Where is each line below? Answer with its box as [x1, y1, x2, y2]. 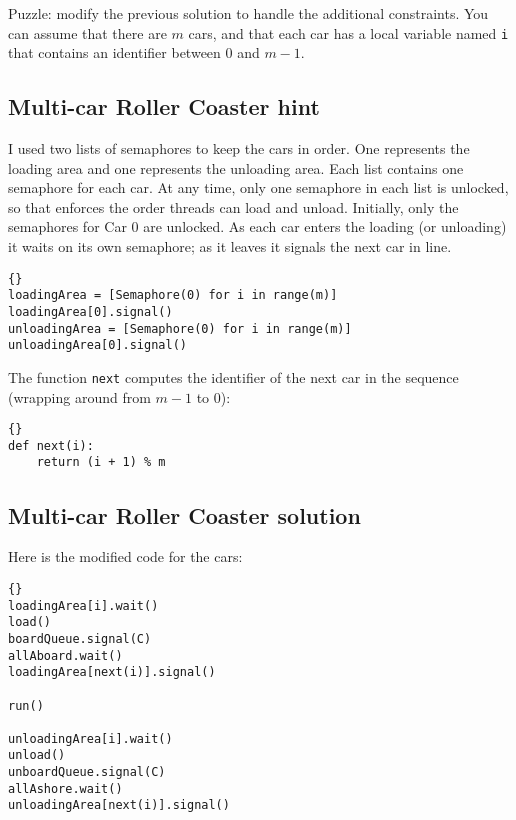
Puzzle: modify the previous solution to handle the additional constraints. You [8, 3, 489, 23]
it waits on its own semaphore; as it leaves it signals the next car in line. [8, 236, 452, 257]
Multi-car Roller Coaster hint [8, 91, 320, 122]
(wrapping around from [8, 386, 151, 407]
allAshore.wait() [8, 781, 123, 796]
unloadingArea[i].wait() [8, 731, 173, 746]
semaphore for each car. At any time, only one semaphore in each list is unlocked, [8, 177, 509, 198]
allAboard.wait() [8, 648, 123, 663]
